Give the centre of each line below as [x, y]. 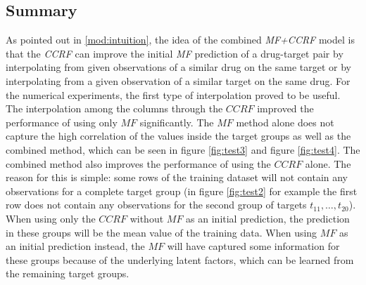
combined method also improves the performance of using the [138, 163]
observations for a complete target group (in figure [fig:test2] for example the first [182, 191]
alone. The [328, 163]
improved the [285, 108]
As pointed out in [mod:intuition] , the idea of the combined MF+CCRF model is [180, 40]
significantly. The [177, 122]
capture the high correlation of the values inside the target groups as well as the [178, 136]
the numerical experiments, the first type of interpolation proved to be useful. [173, 94]
